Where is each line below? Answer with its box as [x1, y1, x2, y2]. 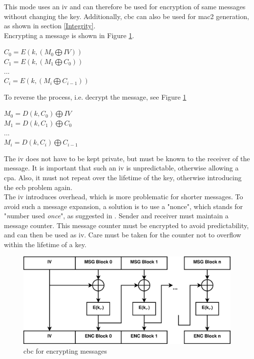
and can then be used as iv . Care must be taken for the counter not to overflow [4, 230, 241, 240]
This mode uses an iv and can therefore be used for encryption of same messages [4, 1, 246, 11]
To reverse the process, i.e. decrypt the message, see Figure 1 [4, 91, 187, 102]
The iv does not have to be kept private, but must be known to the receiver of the [4, 153, 250, 163]
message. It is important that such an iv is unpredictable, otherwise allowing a [4, 163, 239, 173]
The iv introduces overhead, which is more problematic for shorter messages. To [4, 191, 243, 202]
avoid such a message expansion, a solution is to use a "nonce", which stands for [4, 201, 243, 211]
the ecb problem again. [4, 182, 73, 192]
